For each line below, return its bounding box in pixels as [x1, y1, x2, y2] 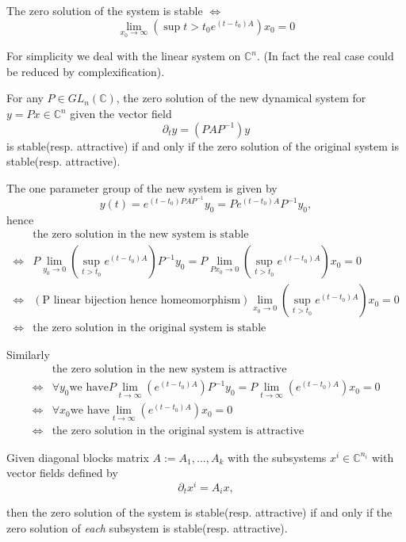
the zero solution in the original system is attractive [52, 425, 304, 437]
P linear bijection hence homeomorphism [42, 295, 241, 307]
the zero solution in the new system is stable [33, 229, 249, 241]
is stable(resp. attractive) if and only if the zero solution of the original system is [6, 137, 399, 154]
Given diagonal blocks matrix [6, 448, 149, 465]
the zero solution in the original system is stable [33, 322, 266, 334]
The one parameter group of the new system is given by [6, 179, 278, 196]
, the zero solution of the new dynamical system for [116, 90, 366, 106]
